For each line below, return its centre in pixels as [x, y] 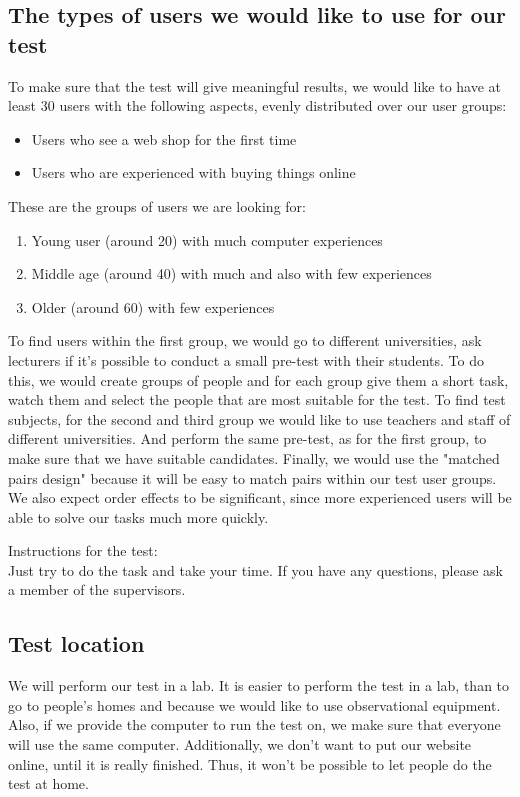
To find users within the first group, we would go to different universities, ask [245, 340]
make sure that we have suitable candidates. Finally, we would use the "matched [254, 457]
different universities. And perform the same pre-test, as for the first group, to [247, 438]
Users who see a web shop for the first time [164, 138]
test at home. [48, 783]
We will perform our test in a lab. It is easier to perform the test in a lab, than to [259, 685]
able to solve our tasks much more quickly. [138, 516]
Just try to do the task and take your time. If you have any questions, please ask [255, 569]
